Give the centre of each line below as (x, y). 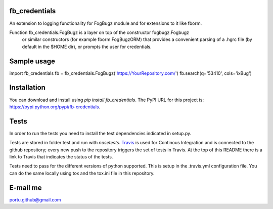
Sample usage (32, 61)
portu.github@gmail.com (35, 199)
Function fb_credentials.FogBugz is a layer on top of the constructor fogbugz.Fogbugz (99, 32)
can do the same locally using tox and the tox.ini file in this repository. (82, 173)
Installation (27, 88)
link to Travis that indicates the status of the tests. (61, 156)
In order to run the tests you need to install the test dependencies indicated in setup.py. (100, 133)
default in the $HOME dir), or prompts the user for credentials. (87, 47)
